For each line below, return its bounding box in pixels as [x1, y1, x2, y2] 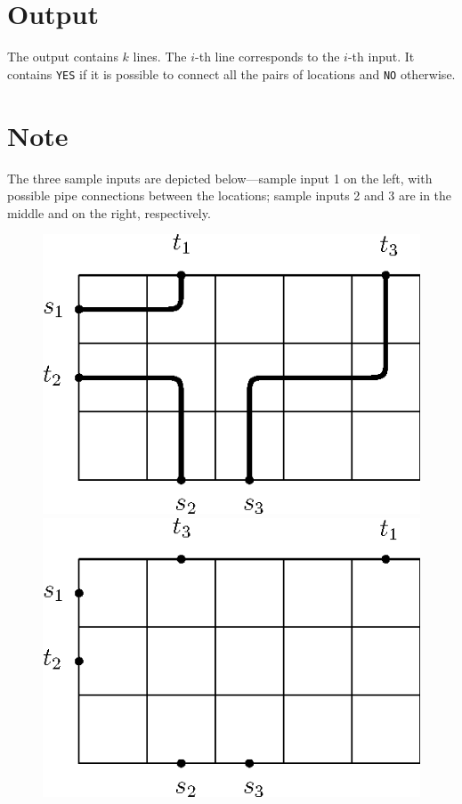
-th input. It [347, 47, 415, 66]
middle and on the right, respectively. [7, 203, 211, 222]
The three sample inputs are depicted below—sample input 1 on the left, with [7, 168, 433, 187]
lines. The [133, 47, 187, 66]
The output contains [7, 47, 118, 66]
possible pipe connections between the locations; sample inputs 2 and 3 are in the [7, 186, 452, 205]
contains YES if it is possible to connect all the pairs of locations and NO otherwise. [7, 64, 456, 83]
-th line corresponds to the [195, 47, 340, 66]
